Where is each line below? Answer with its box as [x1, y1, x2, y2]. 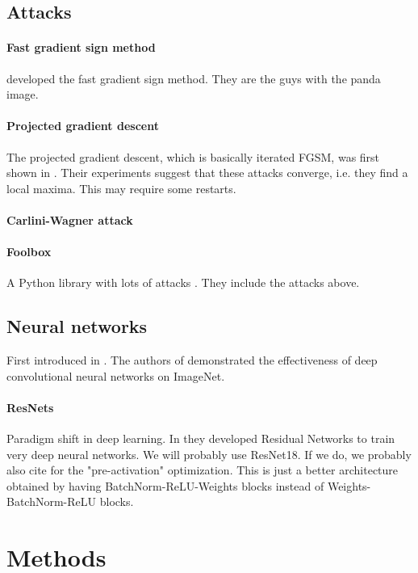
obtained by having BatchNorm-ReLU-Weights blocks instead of [6, 477, 324, 494]
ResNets [6, 398, 54, 415]
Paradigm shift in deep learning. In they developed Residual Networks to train [6, 430, 395, 447]
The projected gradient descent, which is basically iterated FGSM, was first [6, 148, 380, 165]
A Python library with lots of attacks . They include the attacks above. [6, 274, 360, 291]
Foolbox [6, 243, 52, 260]
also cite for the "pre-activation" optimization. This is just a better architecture [6, 461, 399, 478]
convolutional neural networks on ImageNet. [6, 367, 225, 384]
